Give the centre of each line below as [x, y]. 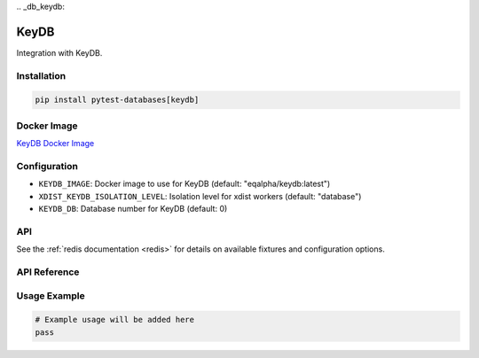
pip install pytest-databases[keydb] [117, 100]
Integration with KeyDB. [59, 52]
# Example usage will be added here [115, 320]
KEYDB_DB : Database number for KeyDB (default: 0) [133, 209]
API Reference [48, 272]
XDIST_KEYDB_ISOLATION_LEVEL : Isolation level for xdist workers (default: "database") [200, 196]
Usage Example [51, 295]
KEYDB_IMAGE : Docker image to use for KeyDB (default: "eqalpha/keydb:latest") [185, 184]
